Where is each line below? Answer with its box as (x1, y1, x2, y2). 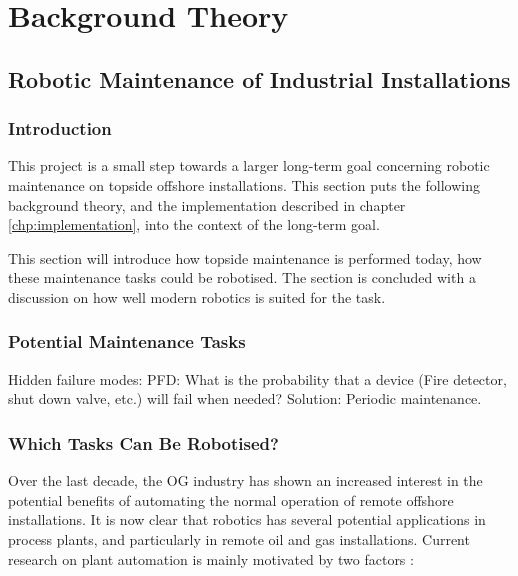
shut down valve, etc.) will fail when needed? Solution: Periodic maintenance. (8, 388, 482, 409)
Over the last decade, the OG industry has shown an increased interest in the (8, 470, 483, 491)
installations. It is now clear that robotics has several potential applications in (8, 509, 486, 530)
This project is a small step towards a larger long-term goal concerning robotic (8, 155, 490, 176)
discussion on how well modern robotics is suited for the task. (8, 286, 386, 307)
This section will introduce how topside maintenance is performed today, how (8, 247, 482, 268)
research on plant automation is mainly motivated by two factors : (8, 548, 414, 569)
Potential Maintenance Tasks (8, 329, 246, 354)
